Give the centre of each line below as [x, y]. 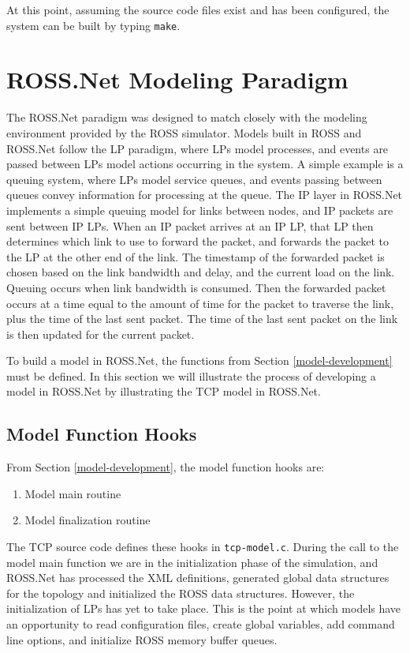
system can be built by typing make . [93, 25]
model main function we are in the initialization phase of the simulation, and [192, 562]
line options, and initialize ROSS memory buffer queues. [142, 639]
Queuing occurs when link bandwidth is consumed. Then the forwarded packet [196, 287]
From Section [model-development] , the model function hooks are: [166, 467]
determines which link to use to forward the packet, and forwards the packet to [198, 241]
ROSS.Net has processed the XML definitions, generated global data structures [198, 578]
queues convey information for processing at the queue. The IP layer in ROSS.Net [205, 195]
